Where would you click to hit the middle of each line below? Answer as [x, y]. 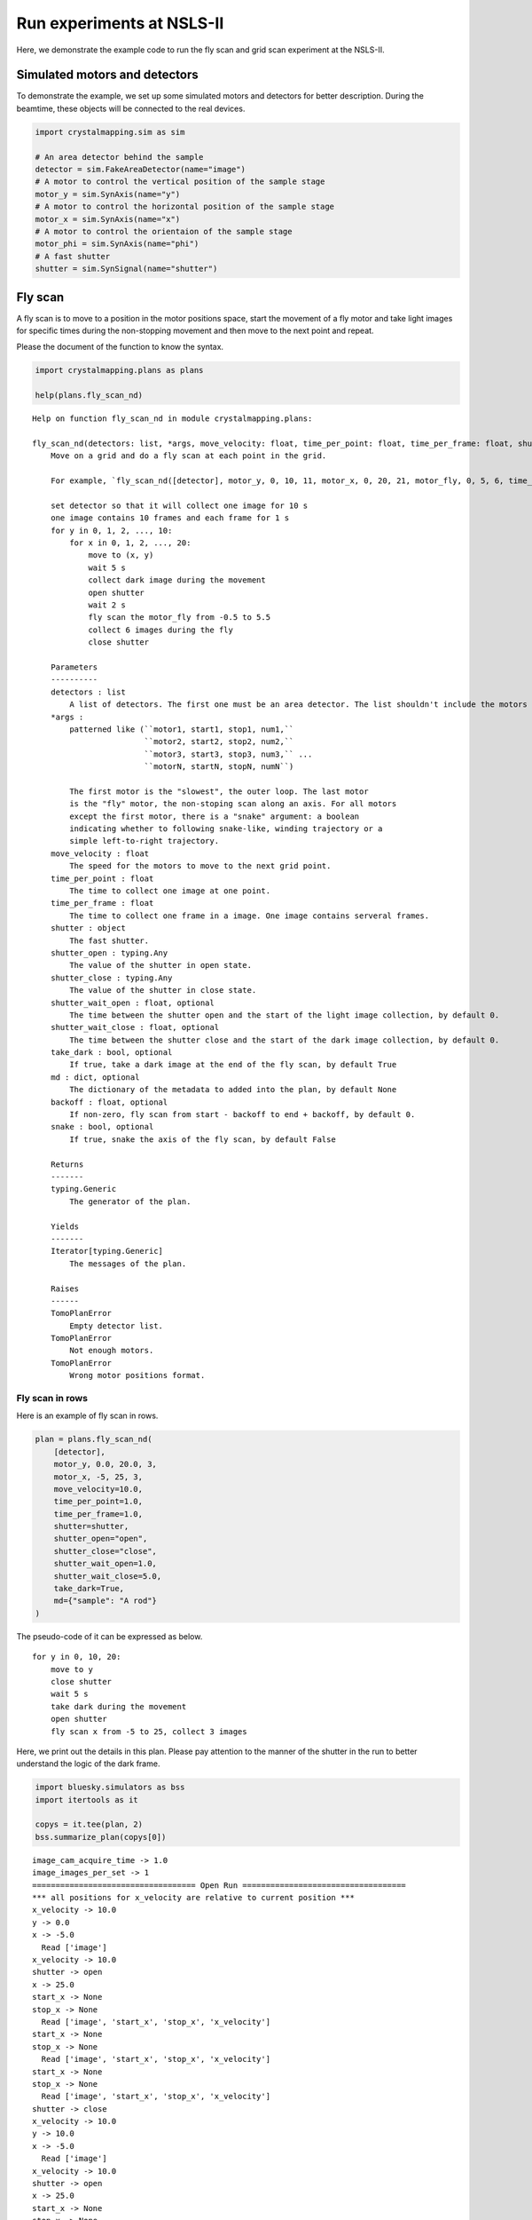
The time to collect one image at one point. [170, 891]
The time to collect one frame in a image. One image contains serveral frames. [250, 916]
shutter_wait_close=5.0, [108, 1576]
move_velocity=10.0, [98, 1489]
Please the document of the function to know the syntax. [120, 347]
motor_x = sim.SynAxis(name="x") [108, 219]
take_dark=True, [89, 1589]
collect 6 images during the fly [161, 630]
